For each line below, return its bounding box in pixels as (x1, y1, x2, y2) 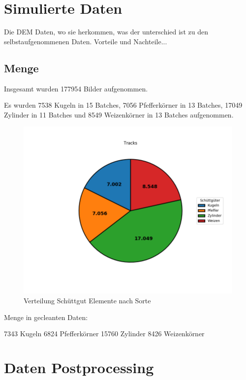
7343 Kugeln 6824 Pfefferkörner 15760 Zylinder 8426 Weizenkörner (4, 328, 205, 339)
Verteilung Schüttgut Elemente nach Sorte (24, 295, 151, 306)
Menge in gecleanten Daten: (4, 312, 88, 322)
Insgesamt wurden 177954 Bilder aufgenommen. (4, 83, 148, 93)
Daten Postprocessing (4, 357, 154, 378)
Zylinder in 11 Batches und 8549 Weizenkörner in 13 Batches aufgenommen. (4, 109, 234, 119)
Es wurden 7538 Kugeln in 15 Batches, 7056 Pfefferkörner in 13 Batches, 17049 (4, 100, 243, 110)
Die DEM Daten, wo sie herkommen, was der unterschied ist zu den (4, 27, 208, 37)
